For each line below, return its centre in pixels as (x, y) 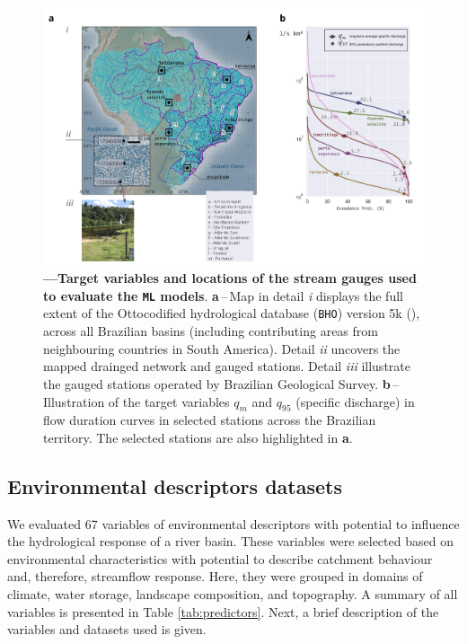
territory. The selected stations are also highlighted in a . (198, 437)
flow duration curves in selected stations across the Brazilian (210, 420)
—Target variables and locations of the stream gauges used (230, 278)
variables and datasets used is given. (107, 629)
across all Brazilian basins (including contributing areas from (211, 331)
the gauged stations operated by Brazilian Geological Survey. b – (221, 383)
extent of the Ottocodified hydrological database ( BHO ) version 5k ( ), (232, 313)
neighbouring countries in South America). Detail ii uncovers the (222, 348)
